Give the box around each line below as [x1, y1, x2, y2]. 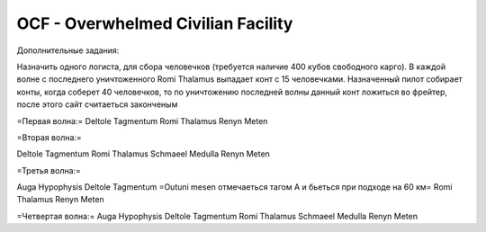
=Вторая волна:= [16, 131, 83, 143]
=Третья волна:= [16, 165, 81, 175]
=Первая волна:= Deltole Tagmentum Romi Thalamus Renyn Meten [16, 115, 268, 126]
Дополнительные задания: [16, 45, 120, 56]
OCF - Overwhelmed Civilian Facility [16, 13, 293, 33]
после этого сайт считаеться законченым [16, 99, 178, 110]
